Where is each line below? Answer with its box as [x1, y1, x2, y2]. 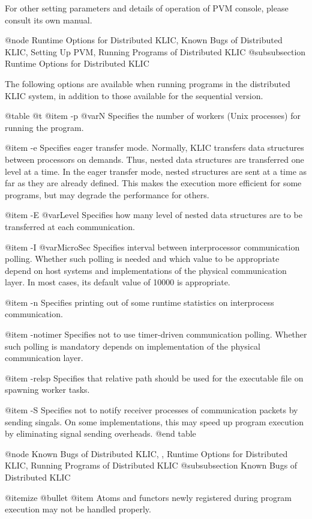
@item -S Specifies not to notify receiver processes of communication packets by [5, 404, 298, 416]
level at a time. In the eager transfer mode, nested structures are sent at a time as [5, 165, 307, 177]
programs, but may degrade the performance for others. [5, 188, 209, 201]
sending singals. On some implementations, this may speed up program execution [5, 415, 304, 428]
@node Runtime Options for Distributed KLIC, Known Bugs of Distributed [5, 34, 283, 46]
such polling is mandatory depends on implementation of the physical [5, 339, 260, 352]
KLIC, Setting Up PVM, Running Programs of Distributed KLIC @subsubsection [5, 45, 306, 58]
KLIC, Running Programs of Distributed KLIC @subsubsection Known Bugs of [5, 459, 298, 472]
